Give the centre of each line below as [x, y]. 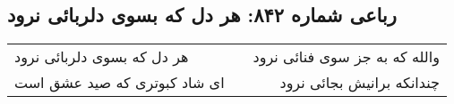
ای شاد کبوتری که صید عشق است [120, 83]
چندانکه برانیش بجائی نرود [360, 83]
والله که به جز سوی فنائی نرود [346, 57]
